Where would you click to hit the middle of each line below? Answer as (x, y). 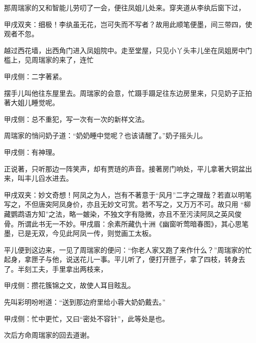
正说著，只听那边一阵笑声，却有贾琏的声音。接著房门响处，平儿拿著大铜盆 (125, 168)
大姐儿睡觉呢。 (35, 102)
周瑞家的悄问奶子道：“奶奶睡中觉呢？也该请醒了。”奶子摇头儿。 (106, 135)
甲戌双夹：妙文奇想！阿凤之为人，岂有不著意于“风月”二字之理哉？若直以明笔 (128, 194)
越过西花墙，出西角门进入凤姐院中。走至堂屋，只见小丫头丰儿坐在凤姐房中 (125, 50)
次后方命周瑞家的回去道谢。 (49, 335)
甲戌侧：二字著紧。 (35, 76)
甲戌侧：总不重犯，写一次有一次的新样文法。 (76, 119)
